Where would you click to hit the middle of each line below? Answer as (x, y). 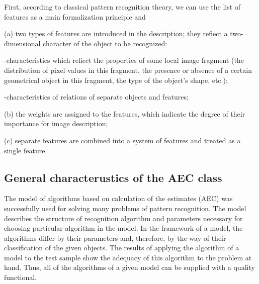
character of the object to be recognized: (105, 43)
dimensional (22, 43)
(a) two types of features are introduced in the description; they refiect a (116, 33)
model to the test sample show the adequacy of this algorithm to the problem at (128, 257)
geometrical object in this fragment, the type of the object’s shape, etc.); (116, 80)
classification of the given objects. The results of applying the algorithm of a (122, 248)
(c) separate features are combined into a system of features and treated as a (122, 140)
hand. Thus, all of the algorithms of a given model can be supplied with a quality (129, 267)
